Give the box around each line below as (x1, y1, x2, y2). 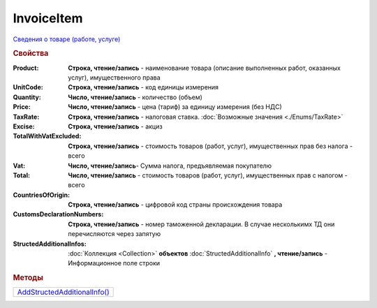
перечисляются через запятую (68, 230, 161, 238)
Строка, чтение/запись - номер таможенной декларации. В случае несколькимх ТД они (68, 220, 335, 228)
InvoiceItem (13, 10, 83, 26)
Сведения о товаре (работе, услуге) (13, 35, 121, 43)
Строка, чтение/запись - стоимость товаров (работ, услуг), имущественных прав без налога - (68, 142, 353, 150)
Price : (13, 103, 31, 111)
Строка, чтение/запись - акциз (68, 122, 163, 131)
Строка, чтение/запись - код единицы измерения (68, 83, 219, 91)
